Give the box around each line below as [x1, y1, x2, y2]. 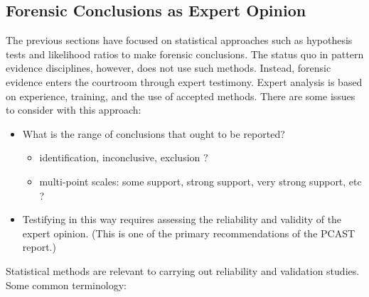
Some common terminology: [6, 277, 127, 292]
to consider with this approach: [6, 102, 141, 117]
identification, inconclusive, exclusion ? [39, 150, 208, 165]
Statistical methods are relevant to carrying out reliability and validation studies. [6, 263, 360, 278]
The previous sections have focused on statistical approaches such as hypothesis [6, 33, 353, 48]
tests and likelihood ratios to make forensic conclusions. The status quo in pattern [6, 46, 364, 61]
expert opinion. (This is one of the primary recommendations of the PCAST [22, 225, 355, 240]
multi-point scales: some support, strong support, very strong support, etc [39, 173, 362, 188]
